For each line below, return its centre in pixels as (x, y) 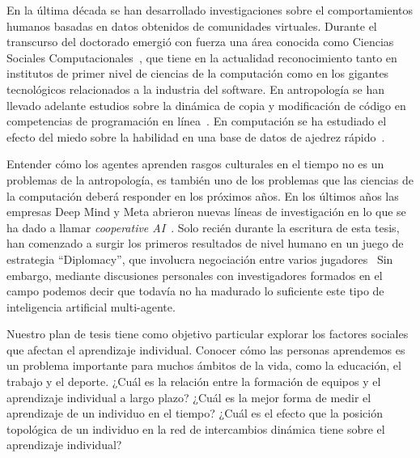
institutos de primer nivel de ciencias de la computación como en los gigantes (198, 73)
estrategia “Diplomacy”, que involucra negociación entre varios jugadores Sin (200, 259)
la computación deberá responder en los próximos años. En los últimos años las (203, 195)
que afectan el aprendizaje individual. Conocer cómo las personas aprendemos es (206, 349)
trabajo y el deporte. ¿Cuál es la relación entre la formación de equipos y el (194, 382)
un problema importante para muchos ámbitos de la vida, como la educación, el (204, 365)
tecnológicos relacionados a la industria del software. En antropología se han (196, 89)
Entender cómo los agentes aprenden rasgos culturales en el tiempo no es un (195, 164)
